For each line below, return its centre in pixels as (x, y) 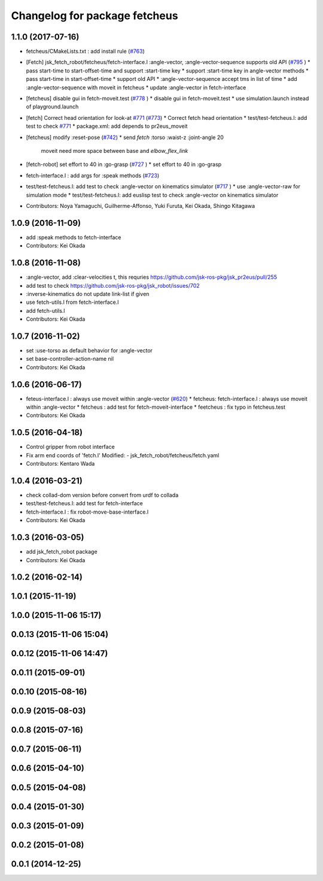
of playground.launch (52, 107)
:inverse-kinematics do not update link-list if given (88, 294)
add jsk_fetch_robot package (62, 552)
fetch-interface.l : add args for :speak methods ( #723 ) (93, 175)
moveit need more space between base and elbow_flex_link (115, 150)
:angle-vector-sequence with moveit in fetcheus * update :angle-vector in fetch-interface (136, 88)
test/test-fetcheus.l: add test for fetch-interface (84, 503)
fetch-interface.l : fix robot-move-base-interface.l (87, 512)
